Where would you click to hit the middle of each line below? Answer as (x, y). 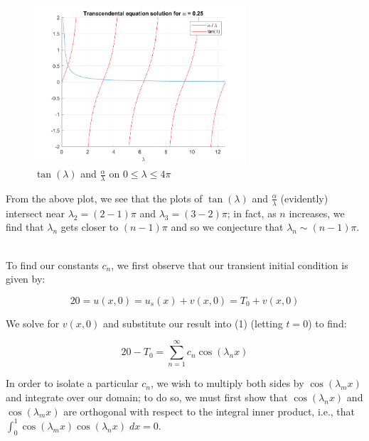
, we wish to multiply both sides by (227, 383)
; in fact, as (252, 213)
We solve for (33, 323)
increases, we (317, 213)
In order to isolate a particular (72, 383)
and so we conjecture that (227, 227)
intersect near (35, 213)
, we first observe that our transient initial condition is (230, 265)
